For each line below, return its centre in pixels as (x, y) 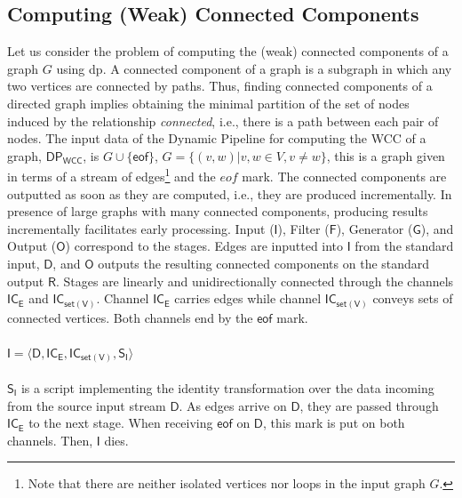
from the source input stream (87, 405)
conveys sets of (413, 298)
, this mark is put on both (334, 423)
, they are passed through (369, 405)
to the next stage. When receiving (121, 423)
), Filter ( (303, 228)
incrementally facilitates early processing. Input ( (141, 228)
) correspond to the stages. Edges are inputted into (204, 246)
